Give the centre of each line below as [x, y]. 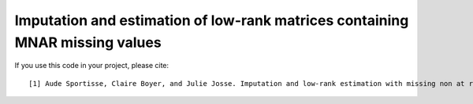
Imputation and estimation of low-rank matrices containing [212, 20]
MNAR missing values [88, 42]
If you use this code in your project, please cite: [92, 66]
